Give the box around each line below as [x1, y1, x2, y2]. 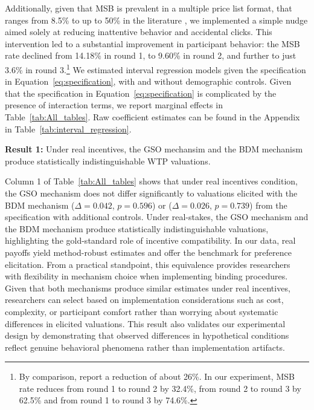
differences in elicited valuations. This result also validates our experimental [5, 317, 286, 330]
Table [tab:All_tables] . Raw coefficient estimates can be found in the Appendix [5, 111, 300, 123]
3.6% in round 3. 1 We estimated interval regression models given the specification [5, 61, 306, 76]
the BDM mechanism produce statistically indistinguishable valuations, [5, 222, 269, 235]
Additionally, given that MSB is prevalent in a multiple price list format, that [5, 2, 292, 14]
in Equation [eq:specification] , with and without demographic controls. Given [5, 75, 292, 88]
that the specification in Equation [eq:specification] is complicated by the [5, 86, 277, 99]
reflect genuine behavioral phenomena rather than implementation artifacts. [5, 340, 285, 353]
